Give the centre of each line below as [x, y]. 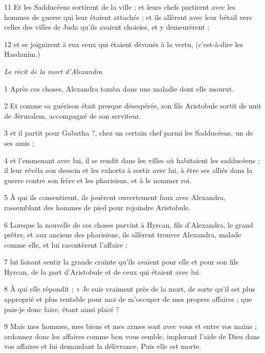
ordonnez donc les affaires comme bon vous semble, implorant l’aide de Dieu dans [132, 336]
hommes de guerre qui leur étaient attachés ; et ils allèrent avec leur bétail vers [128, 17]
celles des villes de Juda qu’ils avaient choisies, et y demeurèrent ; [107, 27]
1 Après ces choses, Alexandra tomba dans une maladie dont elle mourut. [119, 88]
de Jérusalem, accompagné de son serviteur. [73, 115]
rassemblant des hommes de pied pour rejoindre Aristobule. [97, 207]
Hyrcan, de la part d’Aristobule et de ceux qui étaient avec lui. [103, 271]
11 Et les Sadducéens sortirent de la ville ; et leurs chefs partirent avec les [120, 7]
